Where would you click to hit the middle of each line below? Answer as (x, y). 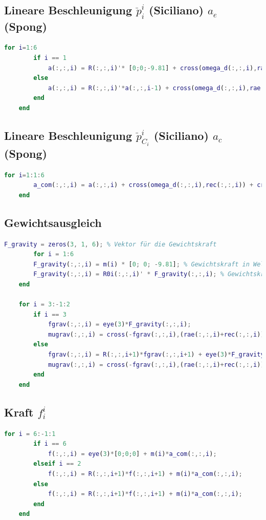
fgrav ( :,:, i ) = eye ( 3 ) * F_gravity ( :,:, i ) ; (119, 325)
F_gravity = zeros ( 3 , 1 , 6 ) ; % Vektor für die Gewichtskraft (110, 244)
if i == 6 (50, 444)
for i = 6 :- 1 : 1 (30, 434)
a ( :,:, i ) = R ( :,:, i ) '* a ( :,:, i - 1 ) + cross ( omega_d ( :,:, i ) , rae (154, 88)
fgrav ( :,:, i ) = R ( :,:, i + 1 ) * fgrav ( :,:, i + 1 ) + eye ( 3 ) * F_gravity (156, 355)
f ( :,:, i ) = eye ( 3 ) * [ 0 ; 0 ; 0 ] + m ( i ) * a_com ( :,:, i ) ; (132, 454)
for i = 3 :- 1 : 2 (44, 305)
